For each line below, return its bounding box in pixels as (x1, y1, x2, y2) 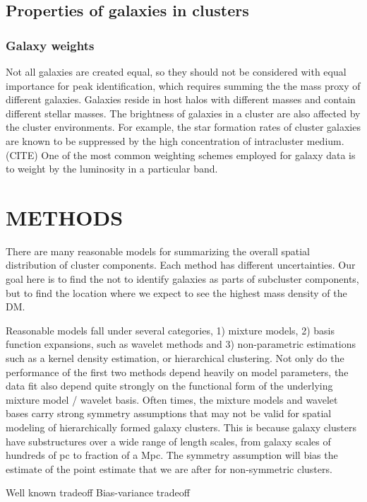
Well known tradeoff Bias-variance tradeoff (6, 485, 190, 500)
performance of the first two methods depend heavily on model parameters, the (6, 364, 349, 379)
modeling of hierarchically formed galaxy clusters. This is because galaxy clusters (6, 420, 356, 434)
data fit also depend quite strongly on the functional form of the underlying (6, 378, 333, 393)
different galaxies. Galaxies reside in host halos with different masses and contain (6, 92, 356, 107)
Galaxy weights (6, 36, 95, 54)
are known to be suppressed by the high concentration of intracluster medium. (6, 133, 344, 148)
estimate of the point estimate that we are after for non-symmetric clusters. (6, 461, 332, 476)
